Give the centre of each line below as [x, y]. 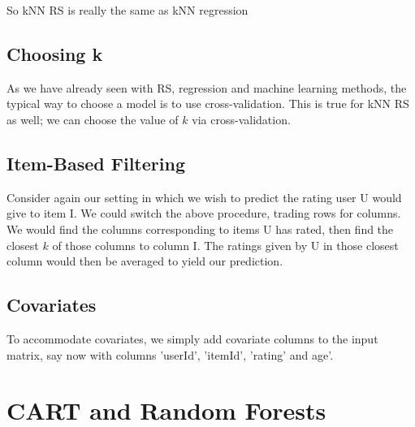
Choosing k [55, 53]
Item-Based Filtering [96, 163]
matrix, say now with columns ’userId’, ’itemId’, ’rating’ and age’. [170, 354]
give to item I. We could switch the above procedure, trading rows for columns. [204, 213]
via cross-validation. [241, 119]
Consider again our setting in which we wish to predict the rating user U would [204, 197]
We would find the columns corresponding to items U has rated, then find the [200, 229]
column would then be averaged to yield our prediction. [145, 261]
